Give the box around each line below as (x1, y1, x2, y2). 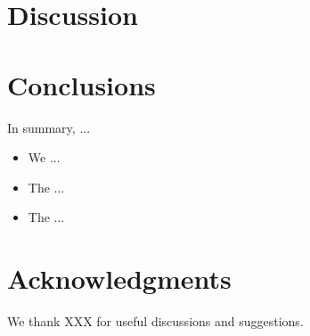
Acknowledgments (7, 260, 232, 297)
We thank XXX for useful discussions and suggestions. (7, 312, 304, 330)
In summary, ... (7, 118, 91, 136)
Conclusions (7, 66, 156, 102)
